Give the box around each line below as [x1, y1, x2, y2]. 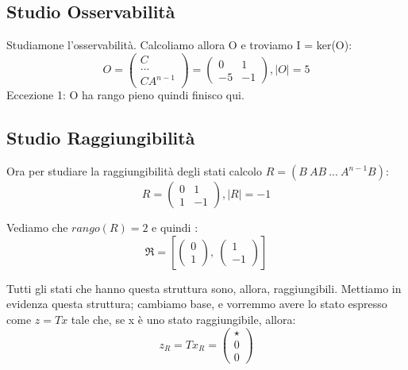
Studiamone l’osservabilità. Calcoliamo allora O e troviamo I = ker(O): [6, 37, 352, 53]
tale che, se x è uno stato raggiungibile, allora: [71, 311, 296, 328]
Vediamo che [6, 219, 68, 236]
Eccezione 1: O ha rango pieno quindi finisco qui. [6, 87, 244, 103]
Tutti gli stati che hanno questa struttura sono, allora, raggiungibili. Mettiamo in [6, 279, 402, 296]
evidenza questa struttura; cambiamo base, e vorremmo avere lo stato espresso [6, 295, 387, 312]
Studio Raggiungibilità [6, 125, 195, 150]
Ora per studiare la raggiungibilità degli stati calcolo [6, 163, 262, 179]
